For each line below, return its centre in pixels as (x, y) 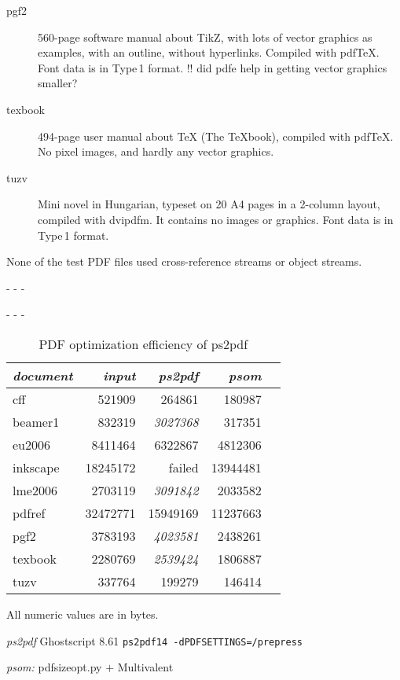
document (43, 375)
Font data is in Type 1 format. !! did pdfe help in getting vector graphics (213, 67)
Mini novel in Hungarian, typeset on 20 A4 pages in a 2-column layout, (209, 204)
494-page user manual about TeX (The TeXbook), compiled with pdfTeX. (216, 136)
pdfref (29, 513)
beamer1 (36, 421)
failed (183, 467)
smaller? (58, 83)
